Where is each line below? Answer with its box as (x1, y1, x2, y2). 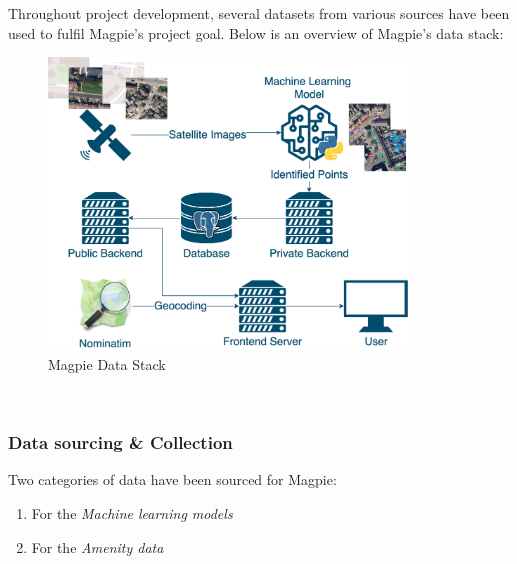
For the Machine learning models (31, 502, 233, 523)
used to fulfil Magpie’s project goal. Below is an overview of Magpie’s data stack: (8, 22, 504, 43)
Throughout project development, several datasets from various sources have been (8, 3, 510, 23)
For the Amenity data (31, 536, 164, 557)
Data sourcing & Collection (8, 430, 233, 455)
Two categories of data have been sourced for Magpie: (8, 469, 337, 490)
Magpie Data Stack (48, 353, 166, 374)
